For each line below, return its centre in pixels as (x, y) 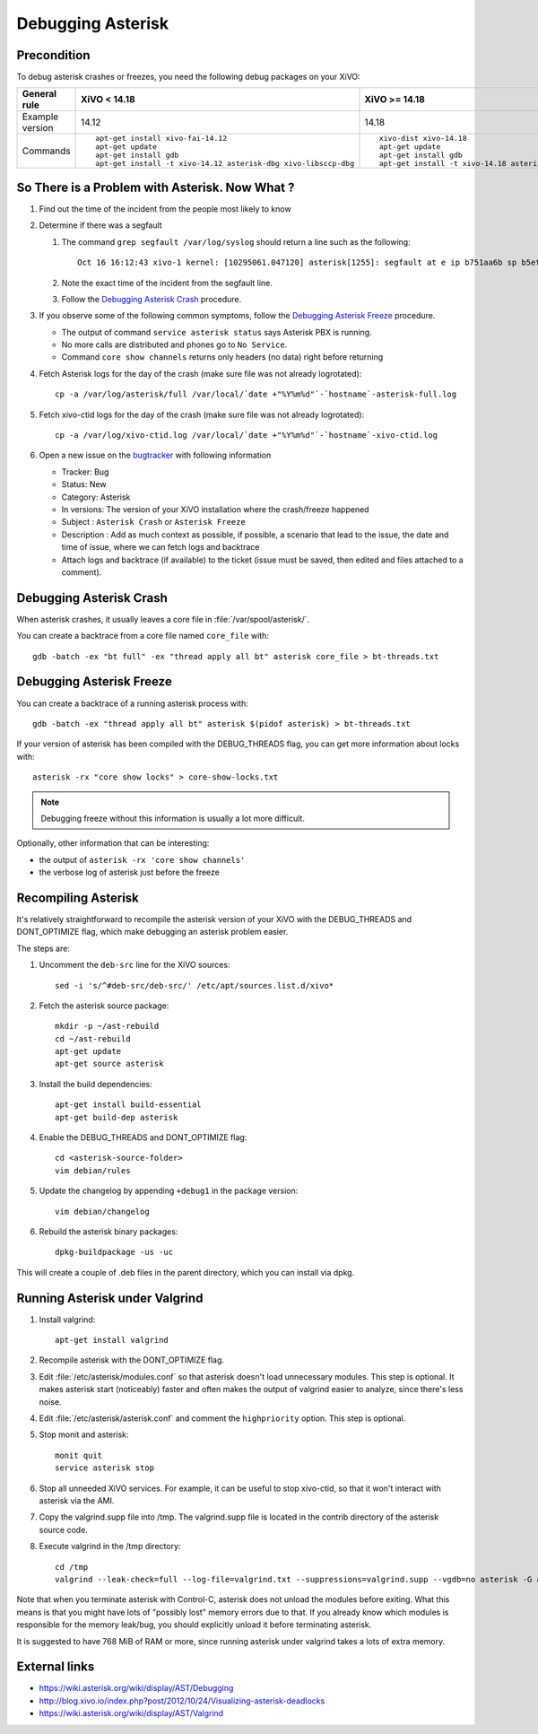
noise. (50, 1402)
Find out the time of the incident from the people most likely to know (165, 209)
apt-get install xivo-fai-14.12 (161, 139)
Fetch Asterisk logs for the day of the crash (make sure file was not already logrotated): (200, 373)
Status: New (84, 484)
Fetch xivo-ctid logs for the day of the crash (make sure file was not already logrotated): (202, 414)
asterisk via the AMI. (77, 1500)
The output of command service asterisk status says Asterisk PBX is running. (217, 332)
